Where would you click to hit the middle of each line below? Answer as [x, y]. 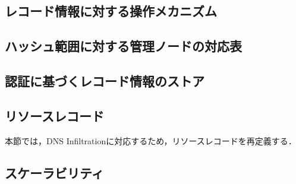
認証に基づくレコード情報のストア [105, 80]
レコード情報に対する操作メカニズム [111, 11]
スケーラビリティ [54, 172]
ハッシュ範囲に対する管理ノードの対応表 [123, 46]
